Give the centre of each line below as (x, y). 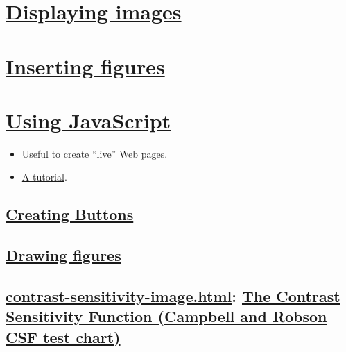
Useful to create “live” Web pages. (95, 153)
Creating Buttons (70, 214)
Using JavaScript (88, 120)
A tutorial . (44, 177)
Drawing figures (63, 255)
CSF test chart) (63, 336)
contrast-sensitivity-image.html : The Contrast (173, 296)
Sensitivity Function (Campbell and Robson (166, 316)
